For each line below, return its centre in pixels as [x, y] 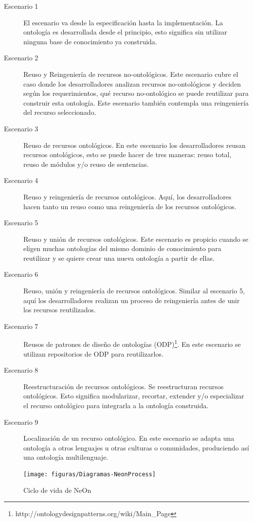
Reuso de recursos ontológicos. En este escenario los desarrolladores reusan [135, 145]
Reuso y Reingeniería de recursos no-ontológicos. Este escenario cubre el [131, 74]
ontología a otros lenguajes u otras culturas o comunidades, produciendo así [136, 447]
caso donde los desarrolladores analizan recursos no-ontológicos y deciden [132, 83]
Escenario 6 [21, 274]
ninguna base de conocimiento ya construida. [90, 41]
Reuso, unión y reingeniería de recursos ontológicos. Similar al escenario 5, [134, 291]
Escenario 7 [21, 326]
